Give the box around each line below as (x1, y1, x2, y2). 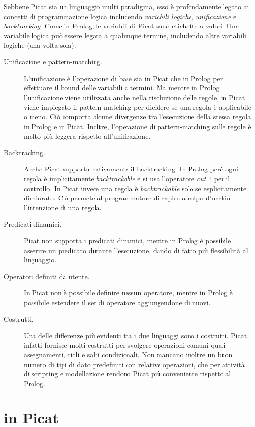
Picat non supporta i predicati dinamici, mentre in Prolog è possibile (24, 235, 231, 245)
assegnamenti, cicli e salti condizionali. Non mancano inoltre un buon (24, 349, 233, 360)
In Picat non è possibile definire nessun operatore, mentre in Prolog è (24, 287, 233, 298)
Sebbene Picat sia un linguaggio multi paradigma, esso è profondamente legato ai (4, 1, 249, 11)
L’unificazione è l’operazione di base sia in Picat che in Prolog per (24, 73, 223, 83)
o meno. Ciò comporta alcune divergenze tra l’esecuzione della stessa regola (24, 111, 251, 121)
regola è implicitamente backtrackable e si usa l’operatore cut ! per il (24, 173, 230, 183)
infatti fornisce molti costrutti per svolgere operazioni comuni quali (24, 340, 226, 350)
